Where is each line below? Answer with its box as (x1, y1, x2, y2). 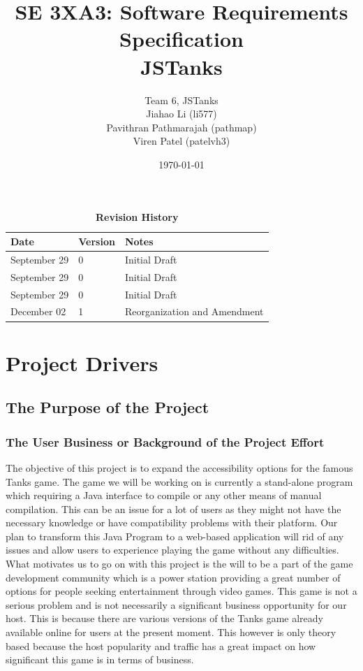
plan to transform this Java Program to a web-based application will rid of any (6, 528, 344, 543)
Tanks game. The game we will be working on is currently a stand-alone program (6, 474, 353, 489)
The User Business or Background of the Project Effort (6, 433, 325, 450)
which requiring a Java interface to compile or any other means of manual (6, 488, 322, 503)
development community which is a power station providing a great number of (6, 570, 341, 584)
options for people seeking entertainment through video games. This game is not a (6, 584, 357, 598)
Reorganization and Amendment (124, 304, 264, 319)
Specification (119, 24, 244, 53)
